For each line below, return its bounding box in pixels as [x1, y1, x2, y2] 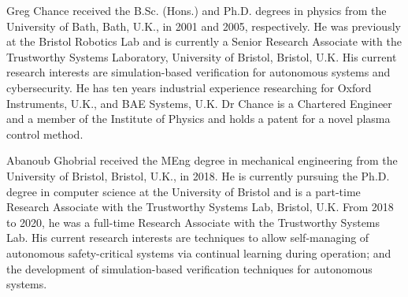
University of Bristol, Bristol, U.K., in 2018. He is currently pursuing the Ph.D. [6, 167, 390, 184]
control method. [6, 125, 83, 142]
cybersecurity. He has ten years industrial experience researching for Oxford [6, 79, 372, 95]
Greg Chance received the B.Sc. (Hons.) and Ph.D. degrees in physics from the [6, 2, 387, 18]
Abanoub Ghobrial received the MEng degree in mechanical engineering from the [6, 152, 398, 169]
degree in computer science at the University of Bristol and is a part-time [6, 183, 361, 199]
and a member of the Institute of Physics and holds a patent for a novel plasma [6, 110, 391, 127]
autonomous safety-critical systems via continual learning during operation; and [6, 244, 391, 261]
